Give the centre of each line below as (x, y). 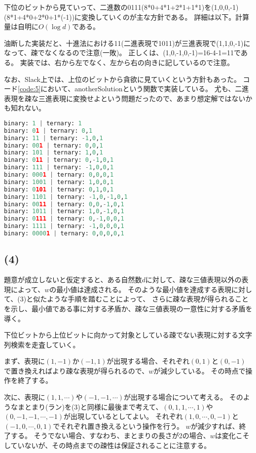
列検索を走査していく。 (42, 344)
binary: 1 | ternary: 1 (43, 123)
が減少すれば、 (215, 426)
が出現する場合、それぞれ (148, 361)
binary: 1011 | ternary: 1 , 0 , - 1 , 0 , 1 (64, 211)
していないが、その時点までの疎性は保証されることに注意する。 (108, 445)
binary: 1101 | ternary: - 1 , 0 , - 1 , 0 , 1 (66, 197)
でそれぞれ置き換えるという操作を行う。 (118, 426)
